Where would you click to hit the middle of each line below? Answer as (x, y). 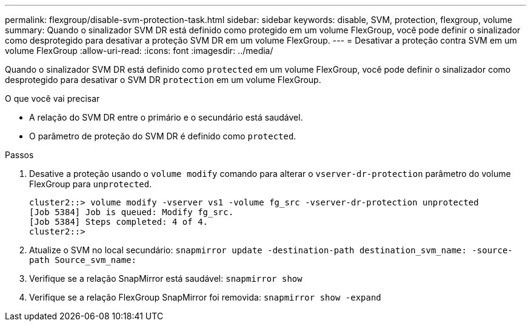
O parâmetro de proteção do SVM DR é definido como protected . (163, 136)
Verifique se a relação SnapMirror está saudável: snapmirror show (166, 278)
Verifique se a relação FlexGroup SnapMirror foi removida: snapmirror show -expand (205, 297)
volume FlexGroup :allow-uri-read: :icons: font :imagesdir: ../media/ (139, 51)
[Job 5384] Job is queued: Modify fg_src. (132, 212)
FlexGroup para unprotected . (91, 184)
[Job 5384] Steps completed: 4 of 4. (119, 222)
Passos (19, 155)
